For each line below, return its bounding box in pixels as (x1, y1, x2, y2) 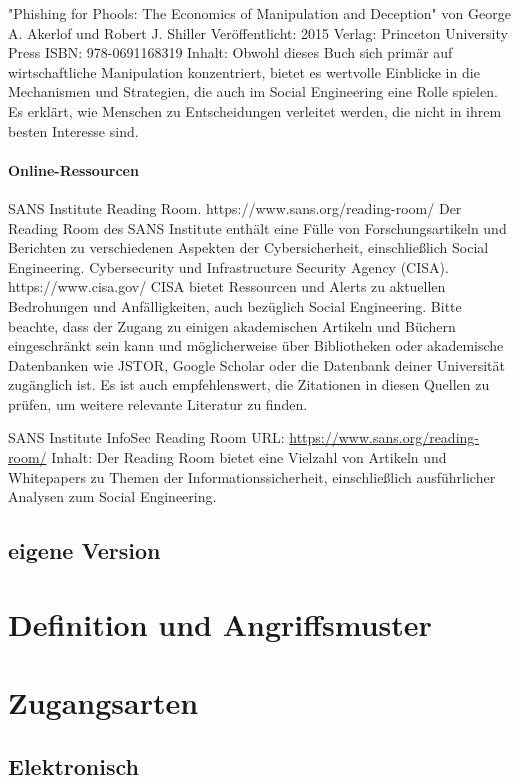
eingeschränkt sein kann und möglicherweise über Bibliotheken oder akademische (8, 335, 504, 356)
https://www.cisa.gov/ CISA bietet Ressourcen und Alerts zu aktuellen (8, 276, 446, 297)
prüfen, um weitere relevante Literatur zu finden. (8, 393, 308, 414)
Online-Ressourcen (8, 159, 139, 180)
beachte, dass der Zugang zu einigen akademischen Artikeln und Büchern (8, 315, 456, 336)
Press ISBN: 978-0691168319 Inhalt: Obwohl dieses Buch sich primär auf (8, 42, 453, 63)
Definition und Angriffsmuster (8, 603, 432, 644)
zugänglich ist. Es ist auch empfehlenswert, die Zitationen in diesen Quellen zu (8, 374, 490, 395)
